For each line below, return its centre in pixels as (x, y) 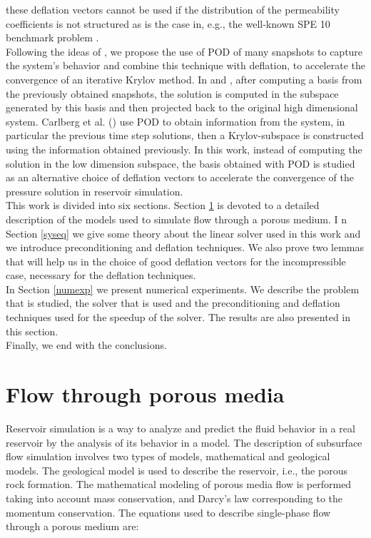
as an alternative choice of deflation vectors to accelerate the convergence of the (180, 177)
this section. (32, 331)
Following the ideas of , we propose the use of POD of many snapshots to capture (184, 51)
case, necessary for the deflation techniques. (101, 275)
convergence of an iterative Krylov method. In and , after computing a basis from (184, 79)
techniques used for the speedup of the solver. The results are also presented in (178, 317)
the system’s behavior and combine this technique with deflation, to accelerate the (185, 65)
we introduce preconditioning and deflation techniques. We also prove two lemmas (185, 247)
